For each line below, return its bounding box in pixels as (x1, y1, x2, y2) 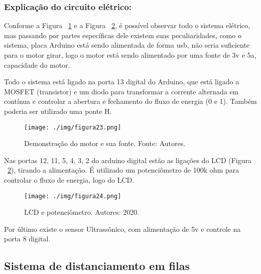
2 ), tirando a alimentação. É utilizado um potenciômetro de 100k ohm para (8, 165, 239, 175)
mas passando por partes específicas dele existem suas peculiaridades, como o (4, 30, 241, 40)
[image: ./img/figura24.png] (24, 192, 121, 200)
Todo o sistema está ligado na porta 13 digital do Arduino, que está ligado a (4, 76, 239, 87)
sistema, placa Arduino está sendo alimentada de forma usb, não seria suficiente (4, 40, 250, 50)
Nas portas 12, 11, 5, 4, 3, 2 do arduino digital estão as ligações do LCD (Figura (4, 155, 252, 165)
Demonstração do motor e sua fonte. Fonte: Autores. (24, 138, 186, 149)
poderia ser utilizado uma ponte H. (4, 105, 112, 116)
